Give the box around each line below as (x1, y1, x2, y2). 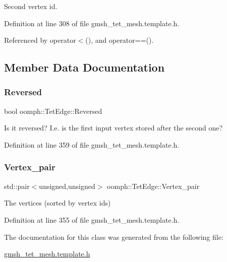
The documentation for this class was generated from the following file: (4, 231, 223, 242)
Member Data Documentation (4, 59, 165, 75)
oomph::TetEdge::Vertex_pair (107, 180, 200, 191)
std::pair (4, 180, 30, 191)
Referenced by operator (4, 35, 76, 45)
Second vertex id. (4, 1, 58, 11)
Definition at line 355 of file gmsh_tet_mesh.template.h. (4, 214, 180, 225)
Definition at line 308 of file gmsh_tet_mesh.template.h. (4, 18, 180, 28)
